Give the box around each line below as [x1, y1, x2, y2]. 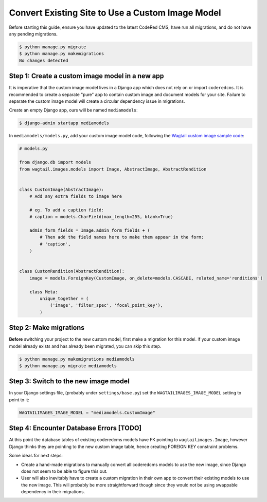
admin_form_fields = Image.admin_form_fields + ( [29, 228, 150, 233]
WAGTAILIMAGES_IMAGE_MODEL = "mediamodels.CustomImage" [19, 409, 156, 415]
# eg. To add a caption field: [29, 207, 104, 213]
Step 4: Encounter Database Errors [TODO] [9, 424, 142, 432]
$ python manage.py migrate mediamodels [19, 363, 117, 369]
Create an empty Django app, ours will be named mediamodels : [9, 107, 138, 113]
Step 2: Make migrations [9, 324, 85, 332]
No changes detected [19, 57, 68, 63]
